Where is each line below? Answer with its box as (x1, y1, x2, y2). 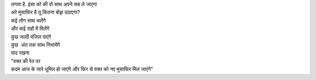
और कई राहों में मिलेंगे (11, 25, 50, 32)
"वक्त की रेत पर (11, 57, 41, 64)
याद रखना (11, 49, 30, 56)
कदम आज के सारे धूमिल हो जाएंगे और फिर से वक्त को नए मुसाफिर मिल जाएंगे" (11, 66, 153, 72)
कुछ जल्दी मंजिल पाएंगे (11, 33, 51, 40)
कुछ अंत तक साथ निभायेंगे (11, 41, 61, 48)
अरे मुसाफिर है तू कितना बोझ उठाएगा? (11, 9, 80, 16)
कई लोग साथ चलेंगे (11, 17, 46, 24)
